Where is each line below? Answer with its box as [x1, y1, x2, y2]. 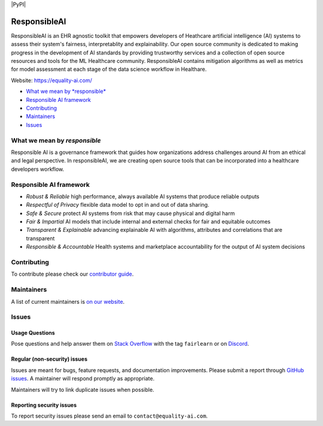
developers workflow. [11, 165, 65, 173]
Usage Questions [11, 330, 55, 337]
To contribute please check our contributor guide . [11, 270, 134, 278]
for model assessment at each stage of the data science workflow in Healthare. [11, 66, 207, 73]
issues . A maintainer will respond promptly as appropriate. [11, 375, 155, 382]
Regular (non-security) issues [11, 355, 88, 362]
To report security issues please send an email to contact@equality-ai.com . [11, 412, 208, 419]
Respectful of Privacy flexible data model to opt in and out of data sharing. [26, 201, 209, 209]
